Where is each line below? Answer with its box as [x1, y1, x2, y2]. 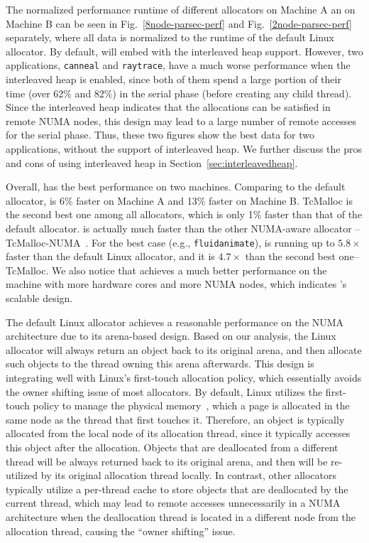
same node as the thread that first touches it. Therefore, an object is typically [6, 412, 345, 426]
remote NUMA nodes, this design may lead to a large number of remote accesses [6, 113, 357, 128]
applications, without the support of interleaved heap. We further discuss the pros [6, 141, 362, 156]
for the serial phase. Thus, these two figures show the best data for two [6, 127, 315, 142]
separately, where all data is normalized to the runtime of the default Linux [6, 30, 334, 45]
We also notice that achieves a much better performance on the [51, 262, 327, 277]
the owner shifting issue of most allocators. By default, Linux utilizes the [6, 384, 323, 399]
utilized [6, 468, 38, 483]
